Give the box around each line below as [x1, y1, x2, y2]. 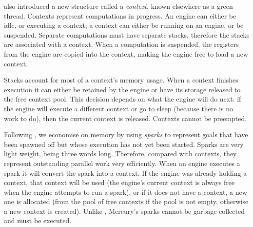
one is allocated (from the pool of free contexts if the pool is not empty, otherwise [4, 196, 249, 206]
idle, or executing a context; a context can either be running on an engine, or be [4, 20, 244, 30]
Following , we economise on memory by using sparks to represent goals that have [4, 129, 248, 140]
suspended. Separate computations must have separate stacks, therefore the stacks [4, 29, 250, 40]
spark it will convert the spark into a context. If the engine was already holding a [4, 167, 247, 178]
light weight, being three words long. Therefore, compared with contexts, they [4, 148, 237, 159]
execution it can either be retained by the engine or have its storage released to [4, 84, 241, 94]
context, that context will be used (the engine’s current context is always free [4, 177, 235, 187]
